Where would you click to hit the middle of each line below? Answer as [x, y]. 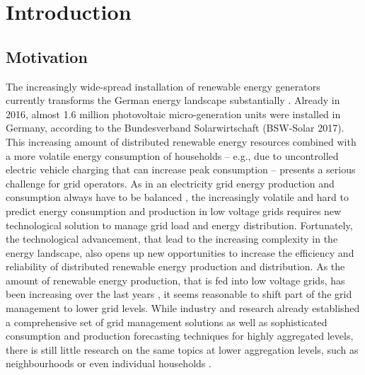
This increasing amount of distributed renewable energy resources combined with [181, 141]
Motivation [47, 56]
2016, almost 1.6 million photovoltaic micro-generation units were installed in [173, 114]
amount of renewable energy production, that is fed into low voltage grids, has [175, 280]
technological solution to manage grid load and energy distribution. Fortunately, [179, 225]
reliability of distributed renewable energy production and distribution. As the [175, 266]
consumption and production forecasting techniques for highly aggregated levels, [180, 336]
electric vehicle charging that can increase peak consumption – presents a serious [181, 169]
